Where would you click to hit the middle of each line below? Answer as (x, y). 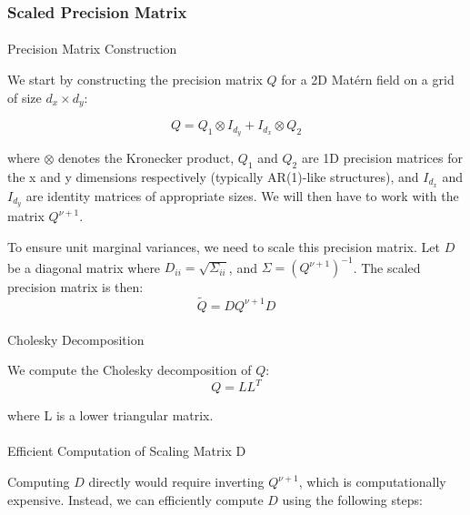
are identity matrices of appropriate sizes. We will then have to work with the (242, 195)
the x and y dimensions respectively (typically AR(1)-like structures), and (213, 176)
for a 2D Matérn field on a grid (368, 80)
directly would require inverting (176, 482)
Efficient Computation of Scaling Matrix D (127, 451)
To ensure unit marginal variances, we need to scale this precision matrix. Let (224, 247)
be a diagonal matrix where (84, 267)
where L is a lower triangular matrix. (110, 415)
